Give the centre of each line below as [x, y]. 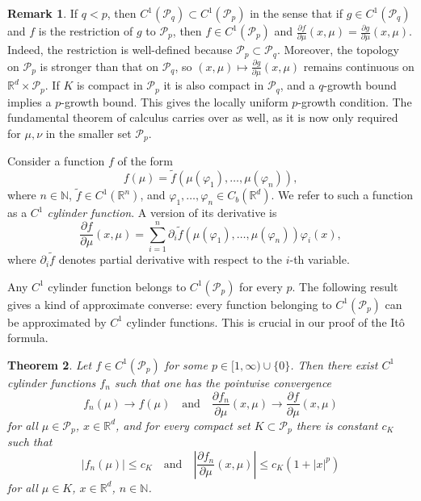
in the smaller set [88, 133]
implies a [29, 101]
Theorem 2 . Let [50, 364]
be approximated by [57, 321]
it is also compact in [214, 85]
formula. [28, 338]
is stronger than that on [99, 66]
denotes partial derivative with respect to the [171, 259]
